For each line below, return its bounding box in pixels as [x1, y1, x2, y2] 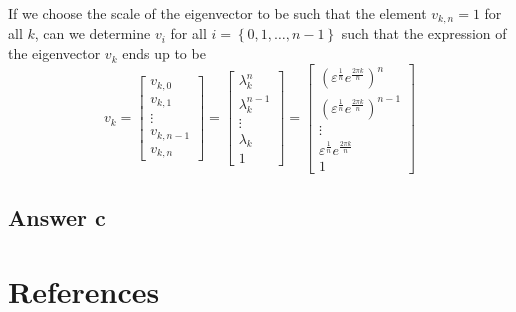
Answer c [8, 202, 106, 233]
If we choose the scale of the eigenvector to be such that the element [8, 3, 427, 23]
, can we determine [34, 23, 151, 44]
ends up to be [122, 43, 206, 64]
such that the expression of [341, 23, 507, 44]
